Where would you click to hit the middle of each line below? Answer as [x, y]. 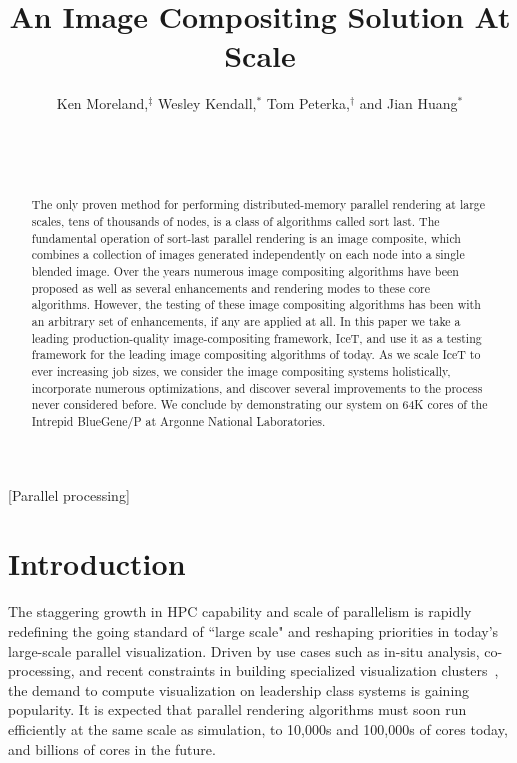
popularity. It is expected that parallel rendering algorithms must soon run [237, 709]
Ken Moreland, [102, 103]
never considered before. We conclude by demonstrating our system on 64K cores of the [259, 404]
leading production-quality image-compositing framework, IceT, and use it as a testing [256, 337]
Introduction [97, 563]
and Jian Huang [408, 103]
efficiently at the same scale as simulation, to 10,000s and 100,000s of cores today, [258, 728]
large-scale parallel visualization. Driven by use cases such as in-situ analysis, [244, 650]
